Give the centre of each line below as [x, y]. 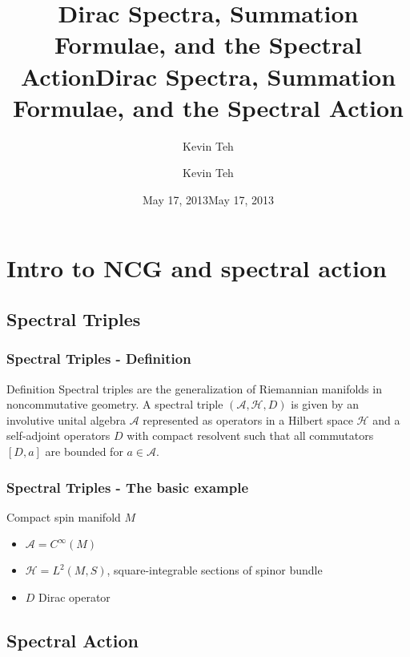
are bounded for [84, 451]
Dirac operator [74, 597]
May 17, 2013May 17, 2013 [208, 199]
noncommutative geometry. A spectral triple [115, 404]
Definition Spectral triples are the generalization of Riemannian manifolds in [194, 388]
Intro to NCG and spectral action [197, 268]
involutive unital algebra [66, 419]
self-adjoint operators [58, 435]
